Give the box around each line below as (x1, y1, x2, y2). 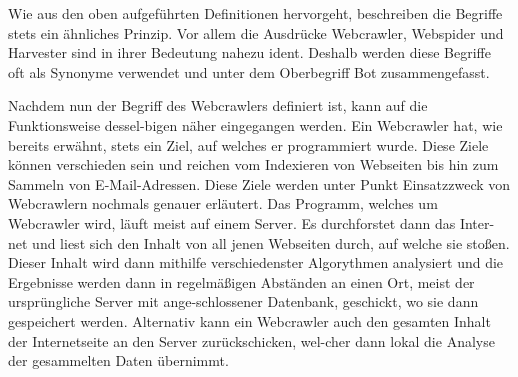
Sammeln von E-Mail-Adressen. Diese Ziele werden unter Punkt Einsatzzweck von (8, 173, 511, 194)
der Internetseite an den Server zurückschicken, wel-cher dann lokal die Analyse (8, 330, 495, 351)
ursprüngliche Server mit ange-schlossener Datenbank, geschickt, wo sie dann (8, 291, 479, 312)
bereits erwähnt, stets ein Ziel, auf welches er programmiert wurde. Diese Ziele (8, 134, 489, 155)
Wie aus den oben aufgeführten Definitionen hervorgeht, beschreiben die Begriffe (8, 3, 503, 23)
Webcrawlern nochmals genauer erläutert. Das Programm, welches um (8, 193, 438, 214)
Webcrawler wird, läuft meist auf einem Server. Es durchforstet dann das (8, 212, 456, 233)
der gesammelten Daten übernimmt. (8, 350, 229, 371)
